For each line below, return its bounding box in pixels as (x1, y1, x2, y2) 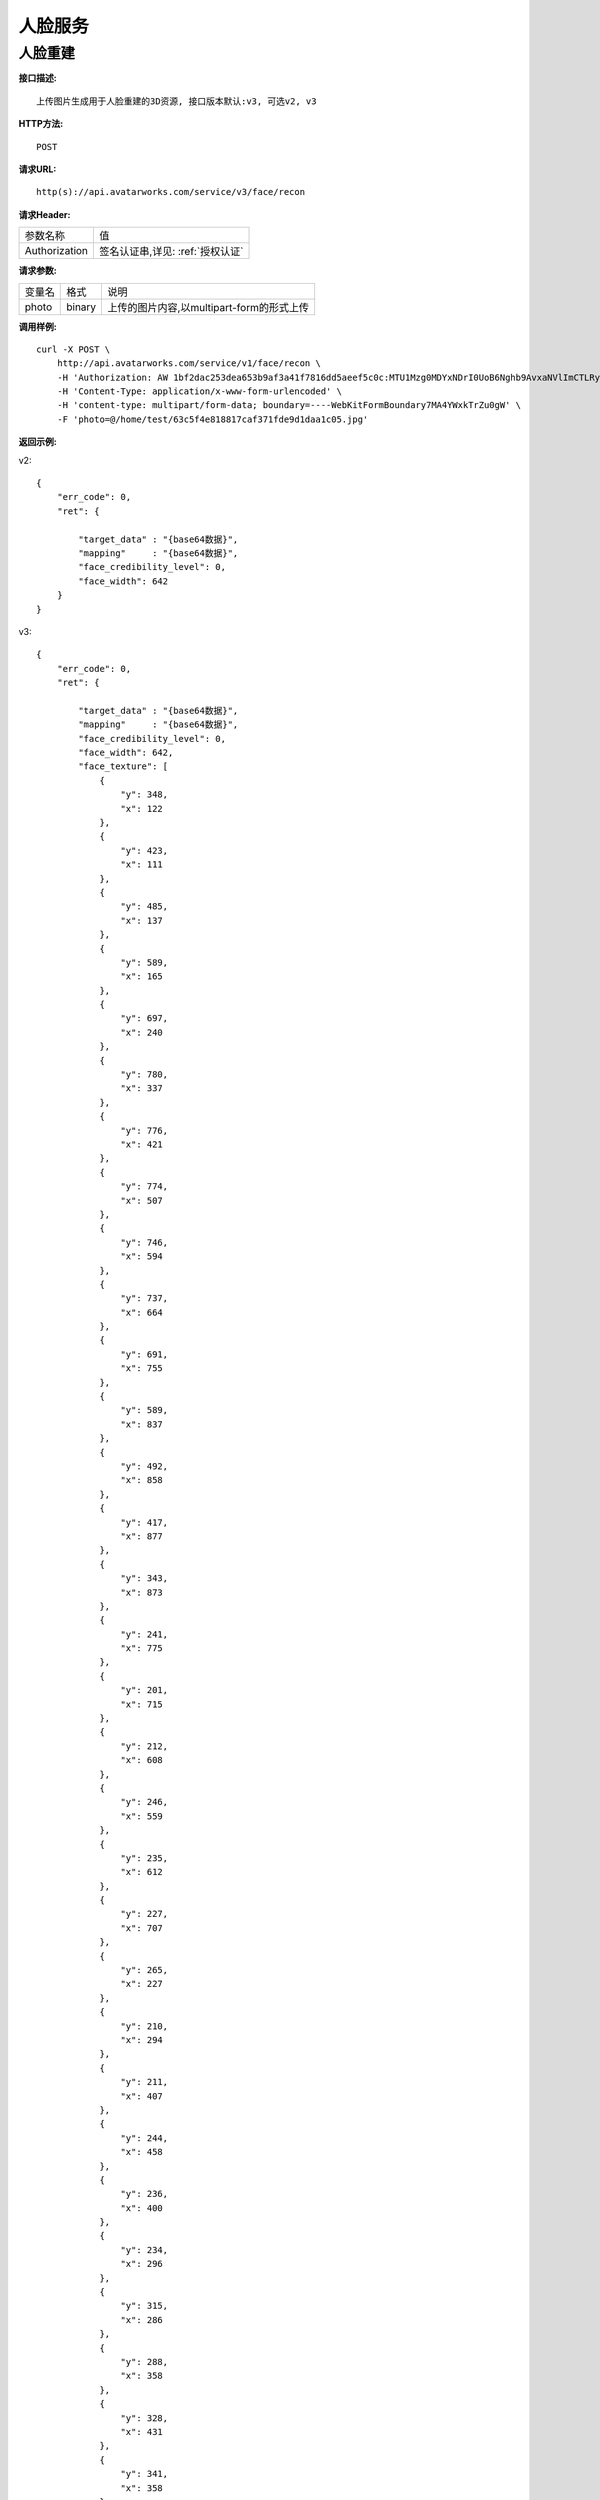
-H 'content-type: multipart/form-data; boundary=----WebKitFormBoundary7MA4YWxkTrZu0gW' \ (56, 400, 522, 411)
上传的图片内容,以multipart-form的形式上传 (107, 300, 310, 314)
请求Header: (18, 208, 71, 220)
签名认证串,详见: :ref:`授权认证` (99, 245, 244, 259)
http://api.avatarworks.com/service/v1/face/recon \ (56, 358, 322, 369)
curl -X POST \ (36, 343, 111, 355)
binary (66, 300, 97, 314)
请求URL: (18, 163, 57, 175)
